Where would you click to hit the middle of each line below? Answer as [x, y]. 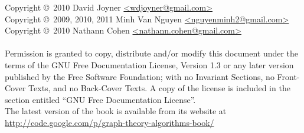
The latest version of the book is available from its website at [116, 111]
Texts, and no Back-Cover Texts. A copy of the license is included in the [159, 88]
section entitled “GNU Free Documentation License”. [100, 99]
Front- [288, 76]
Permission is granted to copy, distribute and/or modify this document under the [152, 53]
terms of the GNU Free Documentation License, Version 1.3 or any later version [149, 64]
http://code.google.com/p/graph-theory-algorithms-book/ [109, 122]
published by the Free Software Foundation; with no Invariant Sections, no [140, 76]
